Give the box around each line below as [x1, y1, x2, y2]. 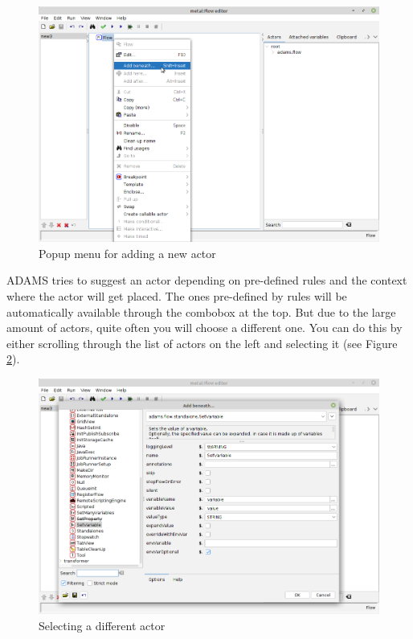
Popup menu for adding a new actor [39, 244, 216, 261]
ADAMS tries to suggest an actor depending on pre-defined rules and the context [6, 272, 407, 289]
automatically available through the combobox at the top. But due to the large [6, 303, 396, 320]
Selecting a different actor [39, 616, 166, 633]
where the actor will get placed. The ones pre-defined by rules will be [6, 288, 347, 305]
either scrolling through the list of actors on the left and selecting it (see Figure [6, 334, 398, 351]
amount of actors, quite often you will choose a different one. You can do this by [6, 319, 403, 336]
